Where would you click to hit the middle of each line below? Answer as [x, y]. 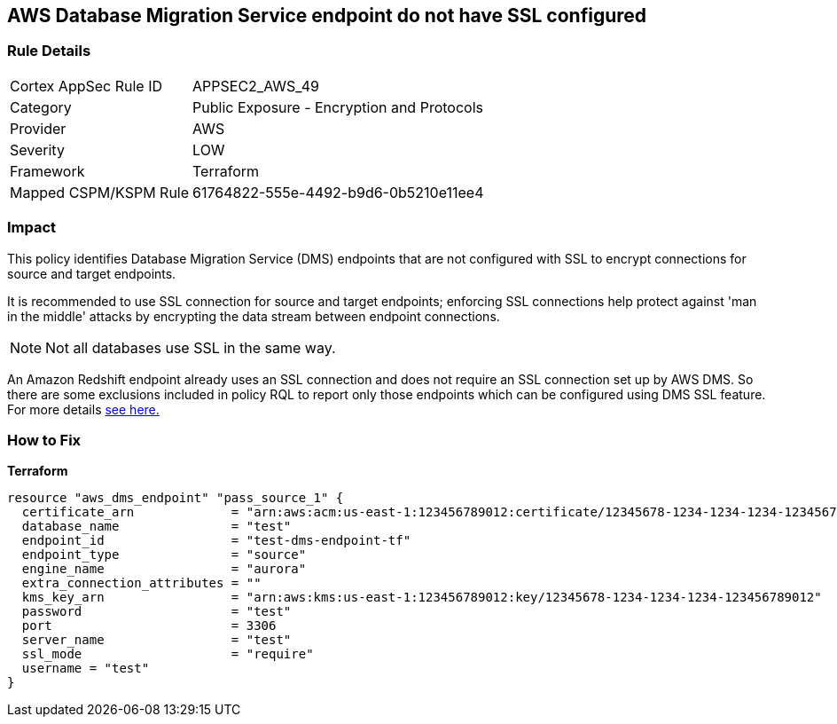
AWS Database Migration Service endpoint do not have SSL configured [327, 16]
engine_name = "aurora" [164, 569]
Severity [37, 150]
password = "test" [156, 612]
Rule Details [49, 51]
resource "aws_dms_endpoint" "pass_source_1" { [176, 498]
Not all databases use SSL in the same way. [191, 347]
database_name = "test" [156, 527]
